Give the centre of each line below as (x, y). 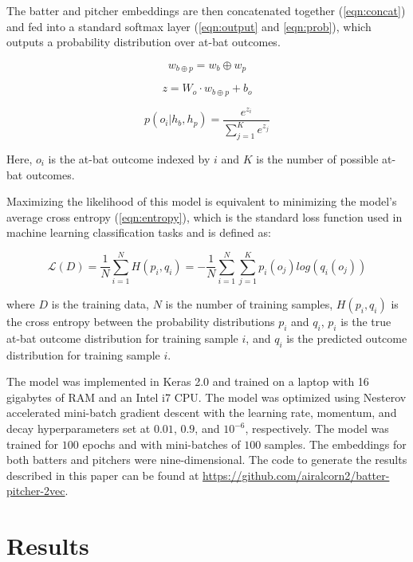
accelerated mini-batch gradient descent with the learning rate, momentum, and (202, 413)
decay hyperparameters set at (79, 428)
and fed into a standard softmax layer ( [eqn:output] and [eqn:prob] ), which (189, 26)
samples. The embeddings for (335, 444)
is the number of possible (317, 158)
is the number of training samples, (249, 304)
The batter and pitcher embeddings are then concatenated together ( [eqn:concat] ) (206, 10)
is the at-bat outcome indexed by (129, 158)
